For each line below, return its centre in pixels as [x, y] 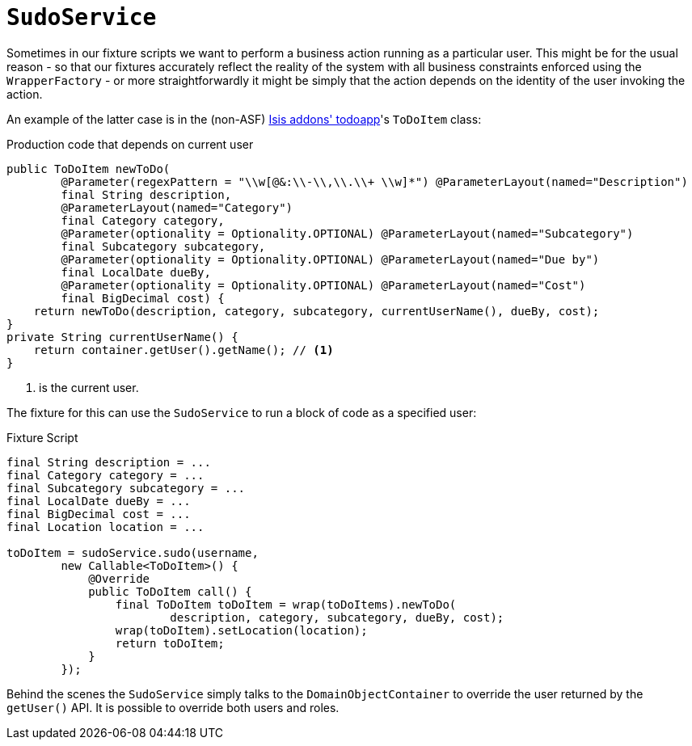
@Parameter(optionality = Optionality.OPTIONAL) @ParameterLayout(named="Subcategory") [347, 233]
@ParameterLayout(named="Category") [177, 207]
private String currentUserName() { [122, 337]
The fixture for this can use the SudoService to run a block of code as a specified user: [242, 412]
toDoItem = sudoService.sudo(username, [133, 552]
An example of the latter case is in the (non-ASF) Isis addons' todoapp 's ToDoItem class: [244, 119]
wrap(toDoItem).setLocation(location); [241, 630]
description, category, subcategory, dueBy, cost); [337, 617]
